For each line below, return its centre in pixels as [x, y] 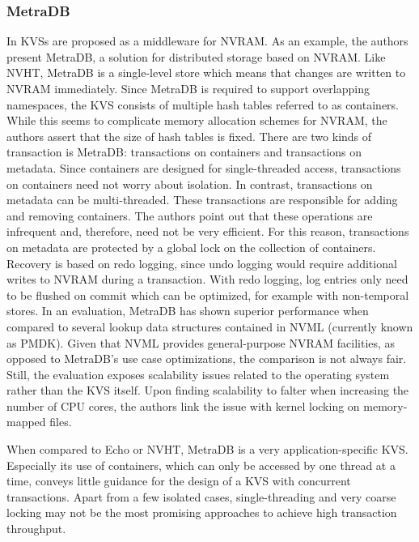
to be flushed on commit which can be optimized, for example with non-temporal [208, 294]
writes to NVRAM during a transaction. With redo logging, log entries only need [207, 279]
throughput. [36, 529]
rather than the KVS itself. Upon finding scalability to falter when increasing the [208, 390]
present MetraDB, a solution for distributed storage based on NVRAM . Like [196, 56]
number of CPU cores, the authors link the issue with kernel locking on [183, 405]
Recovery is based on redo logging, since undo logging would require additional [202, 263]
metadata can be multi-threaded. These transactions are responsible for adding [202, 200]
